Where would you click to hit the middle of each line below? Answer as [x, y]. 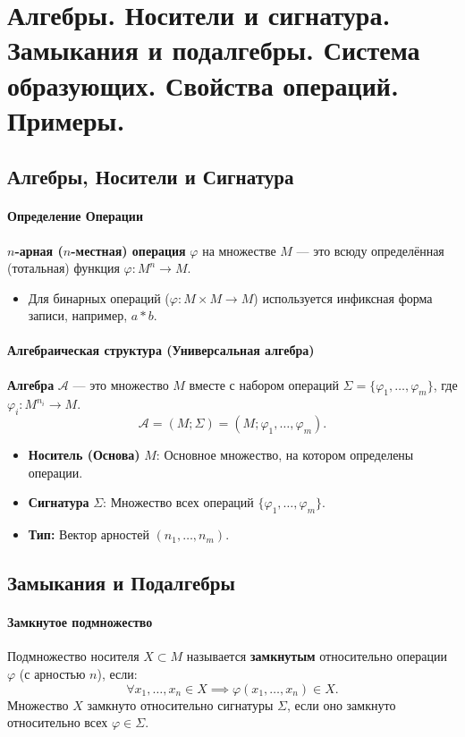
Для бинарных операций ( [99, 297]
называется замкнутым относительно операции [317, 656]
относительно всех [58, 722]
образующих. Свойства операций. [203, 85]
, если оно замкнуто [341, 704]
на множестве [239, 250]
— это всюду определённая [370, 250]
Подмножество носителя [73, 656]
